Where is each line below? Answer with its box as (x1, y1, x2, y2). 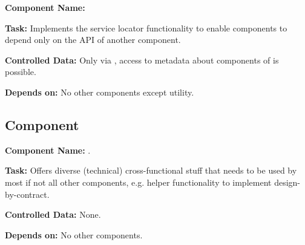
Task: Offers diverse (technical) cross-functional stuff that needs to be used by (5, 164, 297, 177)
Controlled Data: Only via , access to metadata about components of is (5, 53, 279, 66)
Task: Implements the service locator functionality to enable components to (5, 21, 287, 34)
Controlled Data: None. (5, 208, 101, 221)
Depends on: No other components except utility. (5, 85, 194, 98)
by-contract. (5, 188, 50, 200)
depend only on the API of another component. (5, 33, 181, 46)
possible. (5, 65, 36, 78)
